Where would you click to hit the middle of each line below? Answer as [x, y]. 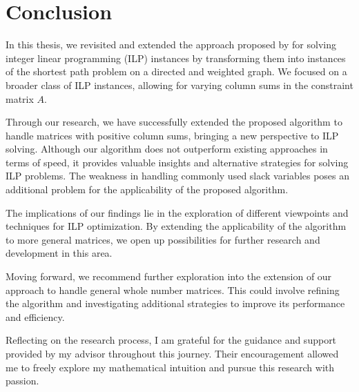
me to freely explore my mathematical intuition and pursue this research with [170, 367]
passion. [22, 381]
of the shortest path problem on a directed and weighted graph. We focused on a [176, 71]
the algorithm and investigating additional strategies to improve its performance [175, 303]
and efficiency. [35, 316]
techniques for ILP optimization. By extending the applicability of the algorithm [176, 226]
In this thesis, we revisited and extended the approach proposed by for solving [171, 45]
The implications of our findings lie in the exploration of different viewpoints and [177, 212]
